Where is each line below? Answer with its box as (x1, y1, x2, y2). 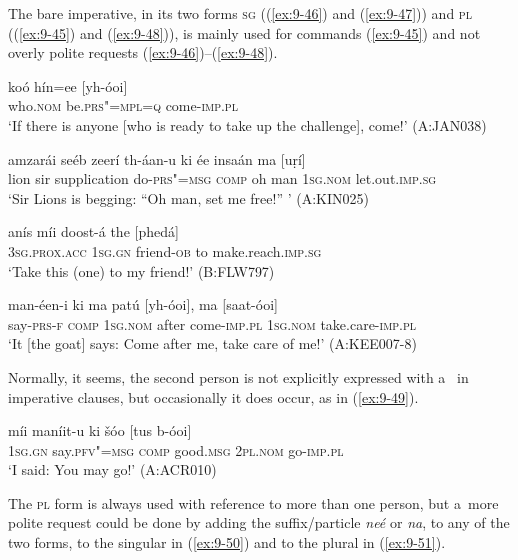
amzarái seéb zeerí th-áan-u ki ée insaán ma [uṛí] (8, 148, 306, 169)
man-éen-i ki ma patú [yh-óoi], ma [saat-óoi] (8, 294, 278, 315)
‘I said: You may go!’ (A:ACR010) (8, 459, 217, 480)
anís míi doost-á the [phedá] (8, 221, 179, 242)
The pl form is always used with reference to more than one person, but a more (8, 492, 499, 513)
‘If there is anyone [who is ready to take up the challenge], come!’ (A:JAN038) (8, 114, 487, 135)
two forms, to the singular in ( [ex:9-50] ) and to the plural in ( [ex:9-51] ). (8, 532, 446, 553)
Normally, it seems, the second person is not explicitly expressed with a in (8, 366, 469, 387)
